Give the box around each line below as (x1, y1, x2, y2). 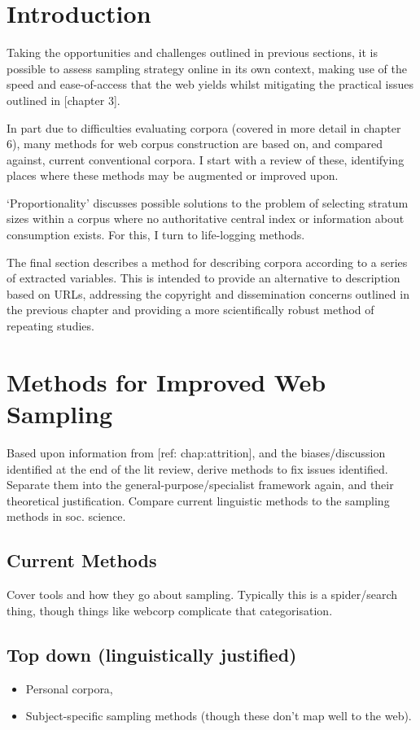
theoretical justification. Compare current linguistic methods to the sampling (7, 492, 390, 509)
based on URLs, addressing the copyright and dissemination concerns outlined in (7, 285, 409, 302)
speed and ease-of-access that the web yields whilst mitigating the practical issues (7, 76, 413, 93)
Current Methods (7, 548, 157, 573)
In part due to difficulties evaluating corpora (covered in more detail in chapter (7, 119, 401, 136)
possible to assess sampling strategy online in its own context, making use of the (7, 59, 407, 76)
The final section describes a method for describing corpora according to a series (7, 253, 408, 270)
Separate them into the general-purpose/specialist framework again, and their (7, 476, 394, 493)
